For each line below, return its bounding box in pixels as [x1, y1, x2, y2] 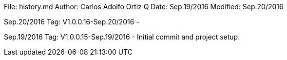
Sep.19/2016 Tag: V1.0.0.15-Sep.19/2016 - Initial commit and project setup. [4, 33, 240, 41]
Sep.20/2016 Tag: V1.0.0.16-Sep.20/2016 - [4, 18, 139, 26]
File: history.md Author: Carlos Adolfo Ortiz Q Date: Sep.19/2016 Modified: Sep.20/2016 [4, 2, 284, 11]
